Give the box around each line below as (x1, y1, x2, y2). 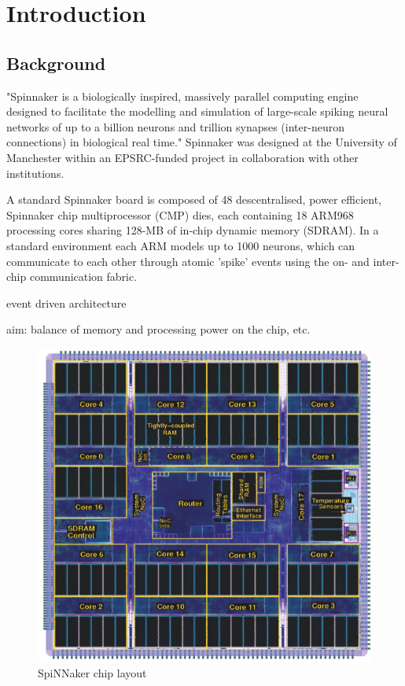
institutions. (6, 164, 64, 181)
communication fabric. (29, 268, 138, 285)
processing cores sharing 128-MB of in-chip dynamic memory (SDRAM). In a (6, 222, 379, 238)
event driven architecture (6, 294, 127, 311)
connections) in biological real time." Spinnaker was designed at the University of (6, 134, 397, 150)
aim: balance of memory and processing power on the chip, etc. (6, 321, 311, 337)
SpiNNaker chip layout (38, 664, 147, 680)
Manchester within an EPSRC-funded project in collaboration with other (6, 149, 359, 165)
